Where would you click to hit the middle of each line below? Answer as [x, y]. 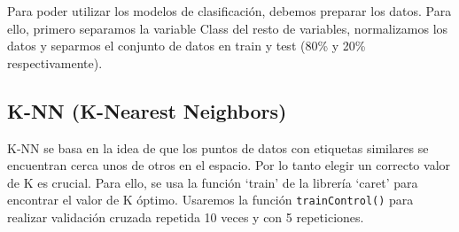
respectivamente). [55, 62]
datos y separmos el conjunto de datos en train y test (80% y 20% [187, 46]
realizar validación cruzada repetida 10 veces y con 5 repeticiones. [186, 217]
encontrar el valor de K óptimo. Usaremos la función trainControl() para [210, 200]
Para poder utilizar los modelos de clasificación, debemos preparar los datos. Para [229, 11]
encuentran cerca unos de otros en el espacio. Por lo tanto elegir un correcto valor [229, 165]
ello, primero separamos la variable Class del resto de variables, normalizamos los [228, 28]
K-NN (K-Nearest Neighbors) [147, 110]
